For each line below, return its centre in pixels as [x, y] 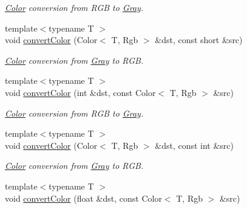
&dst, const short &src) [199, 40]
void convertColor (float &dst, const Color [83, 198]
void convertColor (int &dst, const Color [80, 92]
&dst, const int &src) [195, 145]
